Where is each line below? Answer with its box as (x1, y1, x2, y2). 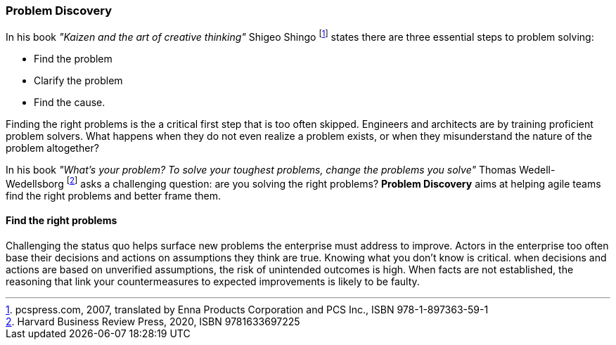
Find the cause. (34, 96, 105, 109)
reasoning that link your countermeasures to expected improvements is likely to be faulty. (6, 275, 420, 287)
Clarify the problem (34, 74, 123, 87)
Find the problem (34, 53, 113, 65)
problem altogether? (6, 142, 99, 155)
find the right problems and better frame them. (6, 189, 221, 202)
